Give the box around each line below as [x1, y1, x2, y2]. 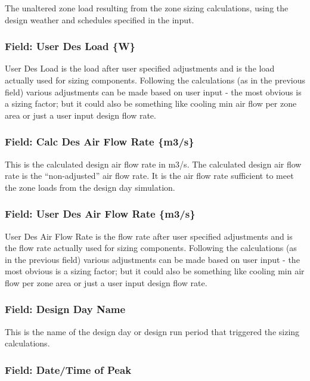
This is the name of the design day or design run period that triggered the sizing [5, 325, 300, 337]
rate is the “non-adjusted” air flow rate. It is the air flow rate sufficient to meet [5, 169, 294, 182]
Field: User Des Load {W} [5, 39, 135, 54]
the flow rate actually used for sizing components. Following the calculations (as [5, 241, 297, 254]
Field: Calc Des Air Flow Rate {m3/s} [5, 134, 194, 149]
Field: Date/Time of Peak [5, 362, 132, 377]
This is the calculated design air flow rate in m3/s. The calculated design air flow [5, 157, 302, 170]
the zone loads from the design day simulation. [5, 181, 175, 193]
